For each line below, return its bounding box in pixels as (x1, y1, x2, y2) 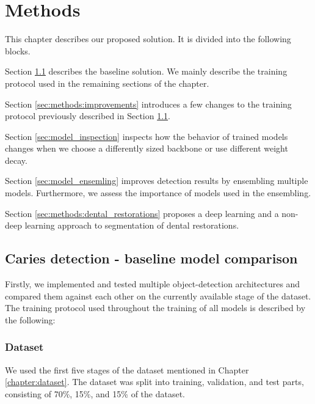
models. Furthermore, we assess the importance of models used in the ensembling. (5, 186, 311, 199)
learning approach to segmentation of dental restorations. (24, 219, 239, 232)
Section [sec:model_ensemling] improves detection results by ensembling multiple (5, 174, 308, 187)
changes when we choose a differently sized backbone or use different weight (5, 142, 288, 155)
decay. (5, 153, 27, 166)
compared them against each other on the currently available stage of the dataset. (5, 289, 311, 302)
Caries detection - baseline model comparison (5, 249, 298, 268)
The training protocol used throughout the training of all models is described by (5, 301, 306, 314)
